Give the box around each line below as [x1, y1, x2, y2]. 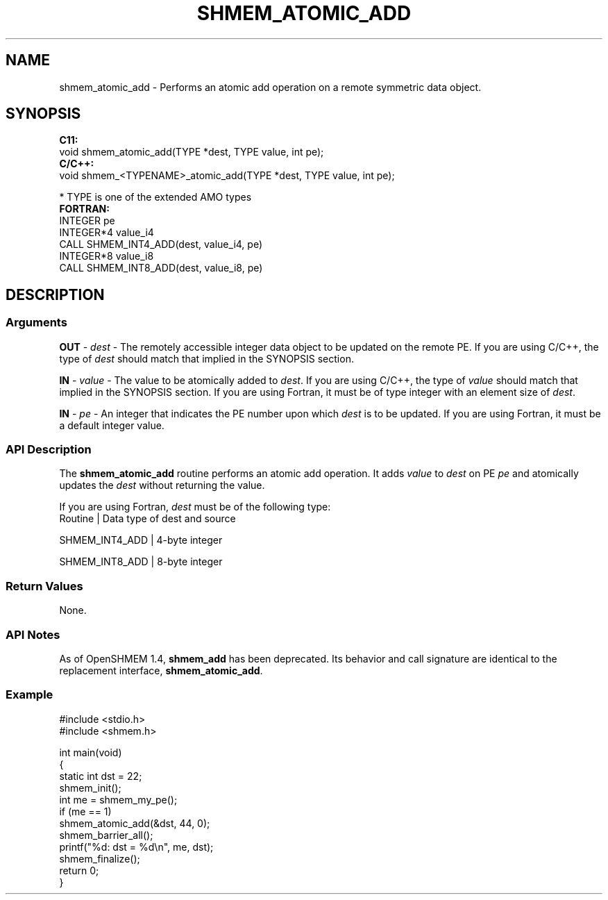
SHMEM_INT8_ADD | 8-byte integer [59, 556, 223, 568]
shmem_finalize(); [59, 852, 140, 865]
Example [6, 687, 53, 702]
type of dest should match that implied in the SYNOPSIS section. [59, 352, 354, 365]
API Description [6, 442, 92, 457]
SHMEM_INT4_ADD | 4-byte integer [59, 534, 223, 547]
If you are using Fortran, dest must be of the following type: [59, 501, 331, 513]
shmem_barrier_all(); [59, 828, 153, 841]
